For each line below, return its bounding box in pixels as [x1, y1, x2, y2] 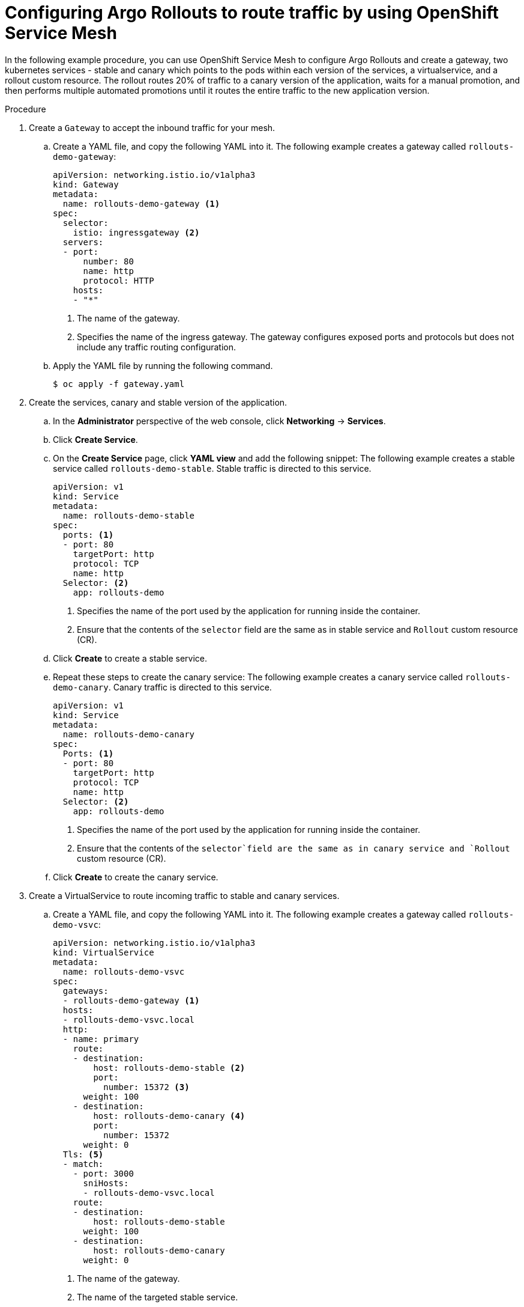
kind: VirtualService [53, 947, 154, 957]
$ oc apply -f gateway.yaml [53, 379, 185, 389]
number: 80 [83, 256, 134, 266]
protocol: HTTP [83, 275, 154, 285]
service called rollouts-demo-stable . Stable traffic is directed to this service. [53, 463, 372, 474]
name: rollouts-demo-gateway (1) [62, 198, 220, 209]
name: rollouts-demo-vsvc [62, 966, 185, 976]
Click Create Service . [53, 434, 138, 445]
